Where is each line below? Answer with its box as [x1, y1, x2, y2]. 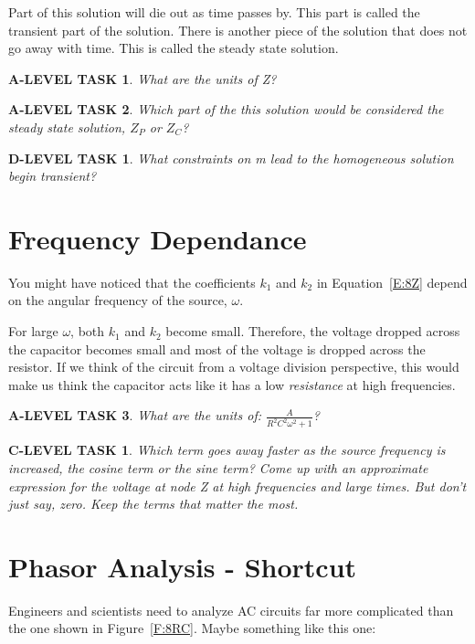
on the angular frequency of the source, [8, 290, 227, 310]
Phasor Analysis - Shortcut [8, 547, 357, 585]
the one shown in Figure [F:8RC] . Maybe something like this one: [8, 618, 376, 638]
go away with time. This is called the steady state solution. [8, 38, 339, 58]
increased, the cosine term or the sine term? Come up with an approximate [8, 458, 428, 477]
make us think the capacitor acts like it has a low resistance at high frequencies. [8, 375, 456, 394]
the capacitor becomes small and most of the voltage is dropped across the [8, 339, 426, 358]
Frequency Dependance [8, 219, 307, 257]
